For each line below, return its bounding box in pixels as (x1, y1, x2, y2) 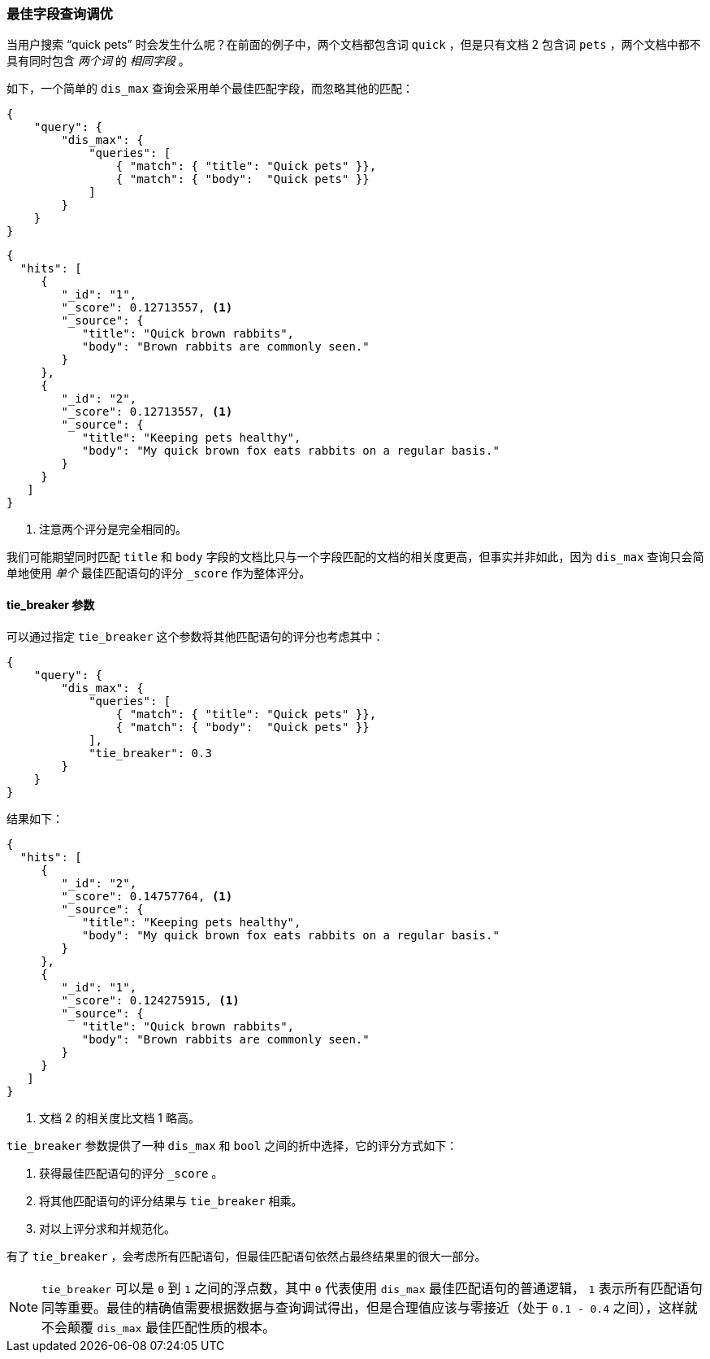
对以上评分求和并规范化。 (39, 1221, 175, 1235)
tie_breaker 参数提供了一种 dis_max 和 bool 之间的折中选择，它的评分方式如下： (6, 1138, 458, 1152)
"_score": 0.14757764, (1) (61, 889, 233, 903)
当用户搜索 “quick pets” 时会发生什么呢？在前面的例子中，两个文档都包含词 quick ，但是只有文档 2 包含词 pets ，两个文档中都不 (6, 37, 701, 52)
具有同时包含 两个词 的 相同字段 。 (6, 54, 190, 68)
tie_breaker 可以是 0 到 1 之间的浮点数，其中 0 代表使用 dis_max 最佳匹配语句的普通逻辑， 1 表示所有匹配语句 (41, 1279, 703, 1296)
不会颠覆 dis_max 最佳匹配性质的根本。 (41, 1318, 275, 1335)
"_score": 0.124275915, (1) (61, 993, 240, 1007)
